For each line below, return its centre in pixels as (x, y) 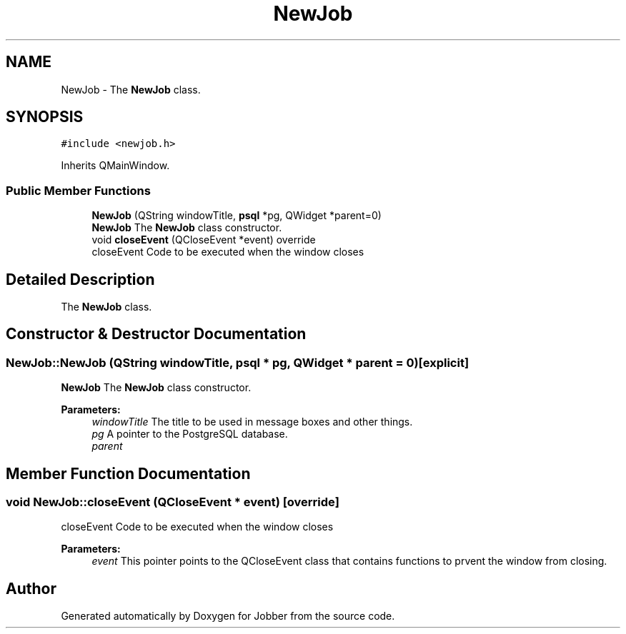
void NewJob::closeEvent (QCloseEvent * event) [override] (173, 502)
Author (31, 588)
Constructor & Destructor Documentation (156, 334)
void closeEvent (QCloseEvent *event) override (204, 240)
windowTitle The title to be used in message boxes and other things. (252, 422)
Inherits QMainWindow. (115, 166)
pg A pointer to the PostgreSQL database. (190, 434)
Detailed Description (80, 279)
